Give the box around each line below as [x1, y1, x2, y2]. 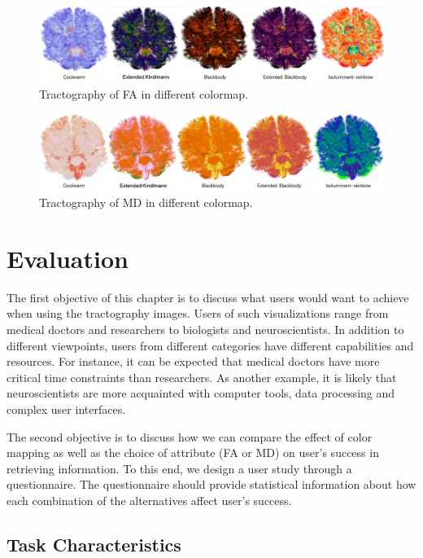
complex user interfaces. [7, 401, 126, 418]
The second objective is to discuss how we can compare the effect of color [7, 428, 373, 445]
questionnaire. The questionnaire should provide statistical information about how [7, 476, 416, 493]
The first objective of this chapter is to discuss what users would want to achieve [7, 288, 409, 305]
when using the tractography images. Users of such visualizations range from [7, 305, 389, 322]
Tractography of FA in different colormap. [39, 86, 249, 103]
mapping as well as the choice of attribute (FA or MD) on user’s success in [7, 444, 379, 461]
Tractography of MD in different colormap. [39, 194, 253, 211]
